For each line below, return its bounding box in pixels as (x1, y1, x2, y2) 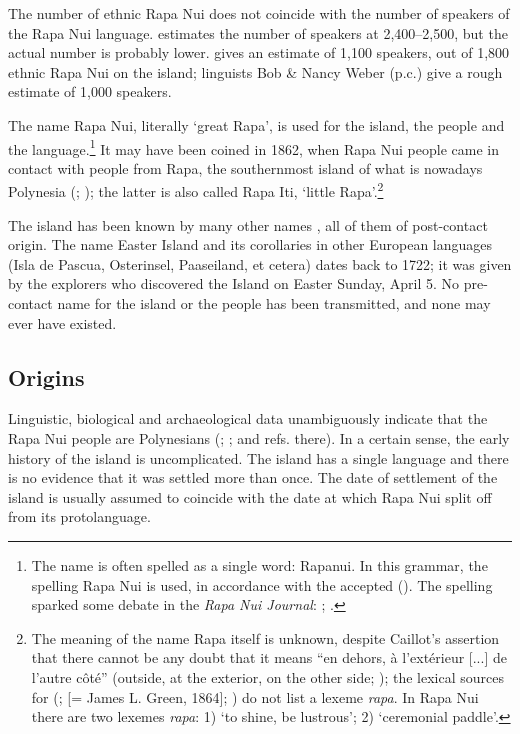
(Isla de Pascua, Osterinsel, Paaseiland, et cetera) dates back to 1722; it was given (8, 253, 512, 274)
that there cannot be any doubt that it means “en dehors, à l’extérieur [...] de (31, 647, 507, 668)
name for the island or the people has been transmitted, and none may (57, 293, 491, 314)
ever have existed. (8, 312, 117, 333)
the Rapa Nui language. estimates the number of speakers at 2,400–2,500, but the (8, 22, 508, 43)
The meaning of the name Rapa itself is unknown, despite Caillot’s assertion (31, 627, 500, 648)
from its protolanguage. (8, 506, 151, 527)
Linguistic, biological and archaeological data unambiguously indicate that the (8, 408, 488, 429)
